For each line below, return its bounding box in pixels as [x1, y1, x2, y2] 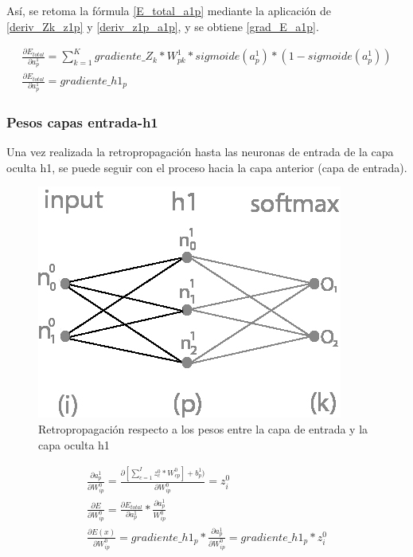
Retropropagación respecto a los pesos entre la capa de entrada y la [38, 420, 368, 437]
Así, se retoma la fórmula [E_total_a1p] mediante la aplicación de [6, 2, 331, 18]
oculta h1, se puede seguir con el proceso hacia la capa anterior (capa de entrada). [6, 159, 407, 175]
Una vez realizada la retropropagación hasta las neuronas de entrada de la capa [6, 143, 394, 160]
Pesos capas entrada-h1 [6, 112, 158, 131]
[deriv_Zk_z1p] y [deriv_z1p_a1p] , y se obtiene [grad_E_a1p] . [6, 18, 319, 34]
